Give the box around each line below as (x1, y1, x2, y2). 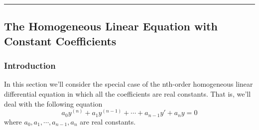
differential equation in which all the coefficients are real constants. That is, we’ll (4, 88, 251, 99)
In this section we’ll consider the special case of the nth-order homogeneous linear (4, 79, 253, 89)
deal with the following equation (4, 98, 103, 109)
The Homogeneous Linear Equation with (4, 18, 218, 34)
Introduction (4, 59, 56, 72)
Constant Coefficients (4, 33, 117, 48)
